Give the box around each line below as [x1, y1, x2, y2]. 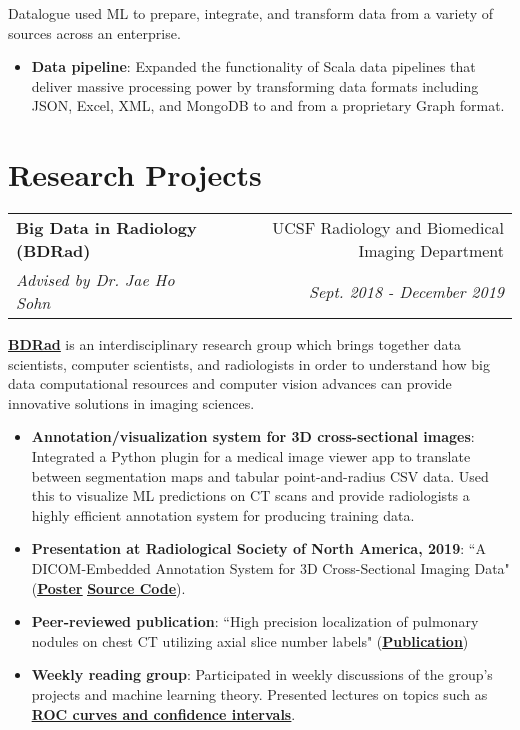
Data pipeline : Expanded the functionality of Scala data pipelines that [31, 56, 476, 77]
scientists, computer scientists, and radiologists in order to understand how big [8, 353, 490, 374]
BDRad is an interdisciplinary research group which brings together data [8, 334, 462, 355]
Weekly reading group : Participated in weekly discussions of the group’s [31, 664, 493, 685]
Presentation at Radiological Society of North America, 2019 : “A [31, 538, 486, 559]
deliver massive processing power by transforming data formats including [31, 75, 479, 96]
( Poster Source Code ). [31, 577, 186, 598]
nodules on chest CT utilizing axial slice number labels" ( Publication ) [31, 630, 469, 651]
